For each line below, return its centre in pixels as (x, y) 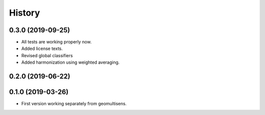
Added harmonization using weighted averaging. (70, 62)
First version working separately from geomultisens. (74, 104)
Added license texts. (42, 48)
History (25, 13)
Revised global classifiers (47, 55)
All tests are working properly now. (56, 42)
